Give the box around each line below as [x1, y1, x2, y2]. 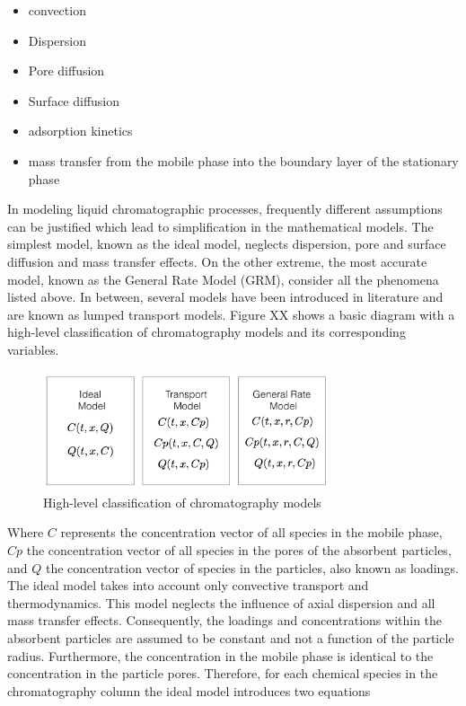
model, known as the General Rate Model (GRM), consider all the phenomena [7, 269, 439, 288]
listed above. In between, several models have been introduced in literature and [7, 287, 444, 306]
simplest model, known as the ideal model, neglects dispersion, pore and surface [7, 234, 446, 253]
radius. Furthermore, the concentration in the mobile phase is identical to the [7, 646, 434, 665]
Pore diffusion [28, 61, 105, 80]
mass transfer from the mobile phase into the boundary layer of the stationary [28, 151, 459, 170]
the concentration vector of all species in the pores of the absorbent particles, [26, 540, 452, 559]
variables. [7, 340, 59, 358]
